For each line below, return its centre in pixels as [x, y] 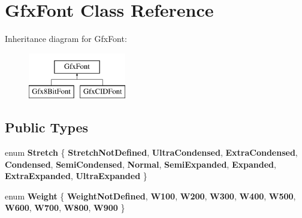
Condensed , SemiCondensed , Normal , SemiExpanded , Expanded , [141, 164]
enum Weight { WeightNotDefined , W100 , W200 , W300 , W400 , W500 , [150, 196]
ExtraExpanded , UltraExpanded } [76, 176]
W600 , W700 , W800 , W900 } [65, 208]
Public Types [47, 127]
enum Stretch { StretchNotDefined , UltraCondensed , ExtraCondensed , [151, 152]
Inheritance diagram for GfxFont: [66, 39]
